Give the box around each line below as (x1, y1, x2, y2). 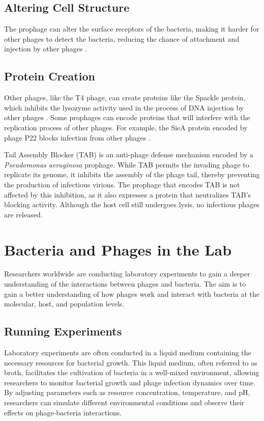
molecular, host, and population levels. (4, 298, 125, 309)
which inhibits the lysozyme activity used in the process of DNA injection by (4, 102, 244, 113)
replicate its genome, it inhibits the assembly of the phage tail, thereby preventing (4, 169, 260, 180)
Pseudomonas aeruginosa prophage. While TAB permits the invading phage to (4, 159, 249, 170)
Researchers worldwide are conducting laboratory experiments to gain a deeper (4, 268, 250, 279)
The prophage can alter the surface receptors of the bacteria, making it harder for (4, 23, 259, 34)
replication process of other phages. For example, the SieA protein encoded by (4, 122, 248, 132)
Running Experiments (4, 323, 122, 339)
